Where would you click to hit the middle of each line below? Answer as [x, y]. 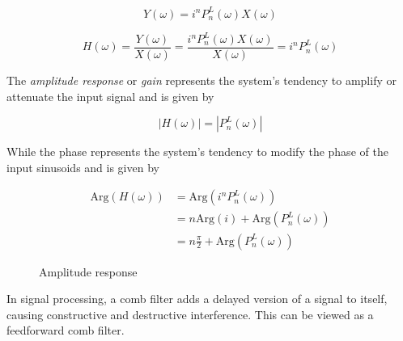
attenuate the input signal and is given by [110, 96]
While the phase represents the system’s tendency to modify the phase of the [197, 152]
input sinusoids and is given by [83, 167]
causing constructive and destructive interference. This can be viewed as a [190, 314]
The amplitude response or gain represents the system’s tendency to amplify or [201, 80]
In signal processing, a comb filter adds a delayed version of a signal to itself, [197, 299]
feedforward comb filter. [66, 330]
